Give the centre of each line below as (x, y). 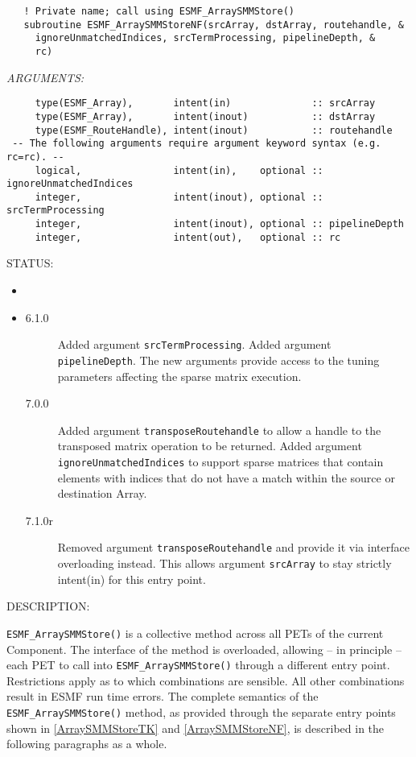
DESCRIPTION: (48, 606)
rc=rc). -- (35, 157)
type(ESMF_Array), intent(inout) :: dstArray (205, 116)
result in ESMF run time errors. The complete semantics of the (163, 696)
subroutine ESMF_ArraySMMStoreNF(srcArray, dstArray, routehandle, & (214, 25)
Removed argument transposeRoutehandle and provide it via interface (233, 547)
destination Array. (102, 493)
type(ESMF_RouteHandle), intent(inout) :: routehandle (214, 130)
